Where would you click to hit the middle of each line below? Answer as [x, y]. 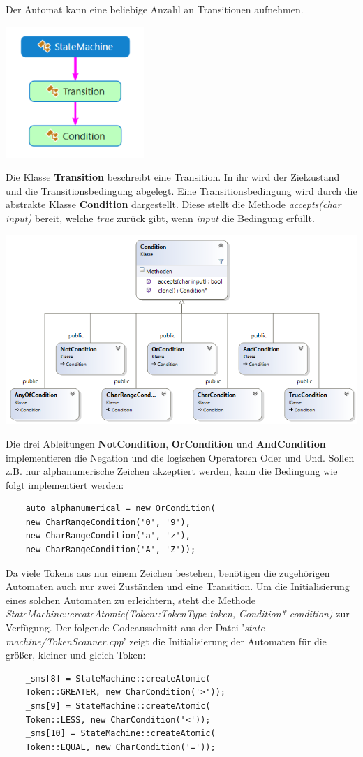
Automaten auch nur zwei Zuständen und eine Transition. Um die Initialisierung [178, 586]
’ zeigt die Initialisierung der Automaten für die [225, 641]
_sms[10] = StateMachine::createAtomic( [120, 734]
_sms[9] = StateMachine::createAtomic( [118, 706]
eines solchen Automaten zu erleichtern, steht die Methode [131, 600]
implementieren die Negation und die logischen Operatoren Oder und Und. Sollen [180, 457]
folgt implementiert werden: [65, 484]
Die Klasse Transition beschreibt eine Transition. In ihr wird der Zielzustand [173, 177]
